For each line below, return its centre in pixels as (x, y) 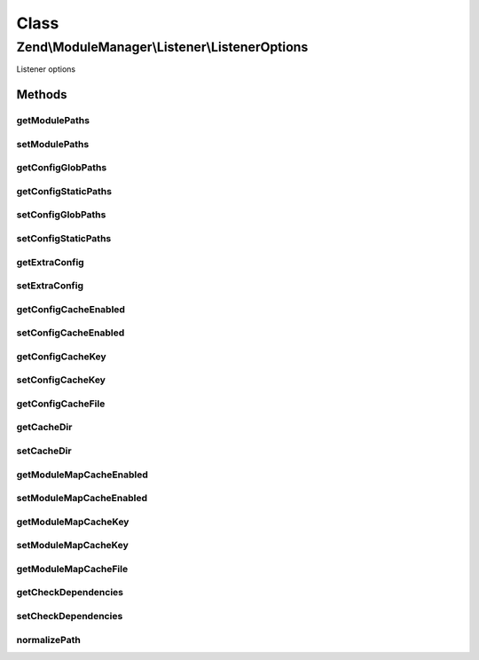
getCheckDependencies (70, 593)
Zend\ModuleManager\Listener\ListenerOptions (162, 47)
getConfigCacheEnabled (71, 309)
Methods (42, 94)
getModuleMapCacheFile (72, 569)
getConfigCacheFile (61, 404)
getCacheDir (44, 428)
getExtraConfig (50, 262)
